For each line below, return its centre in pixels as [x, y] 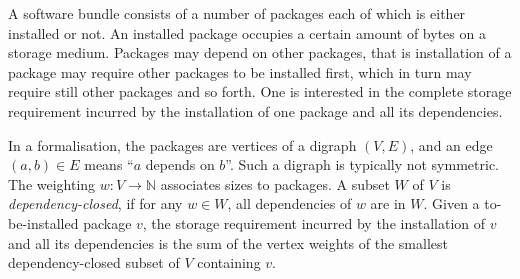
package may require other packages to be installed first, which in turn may [240, 71]
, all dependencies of [289, 203]
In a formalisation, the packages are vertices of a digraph [182, 144]
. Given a [451, 203]
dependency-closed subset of [94, 262]
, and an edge [451, 144]
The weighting [52, 183]
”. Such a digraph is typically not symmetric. [362, 164]
